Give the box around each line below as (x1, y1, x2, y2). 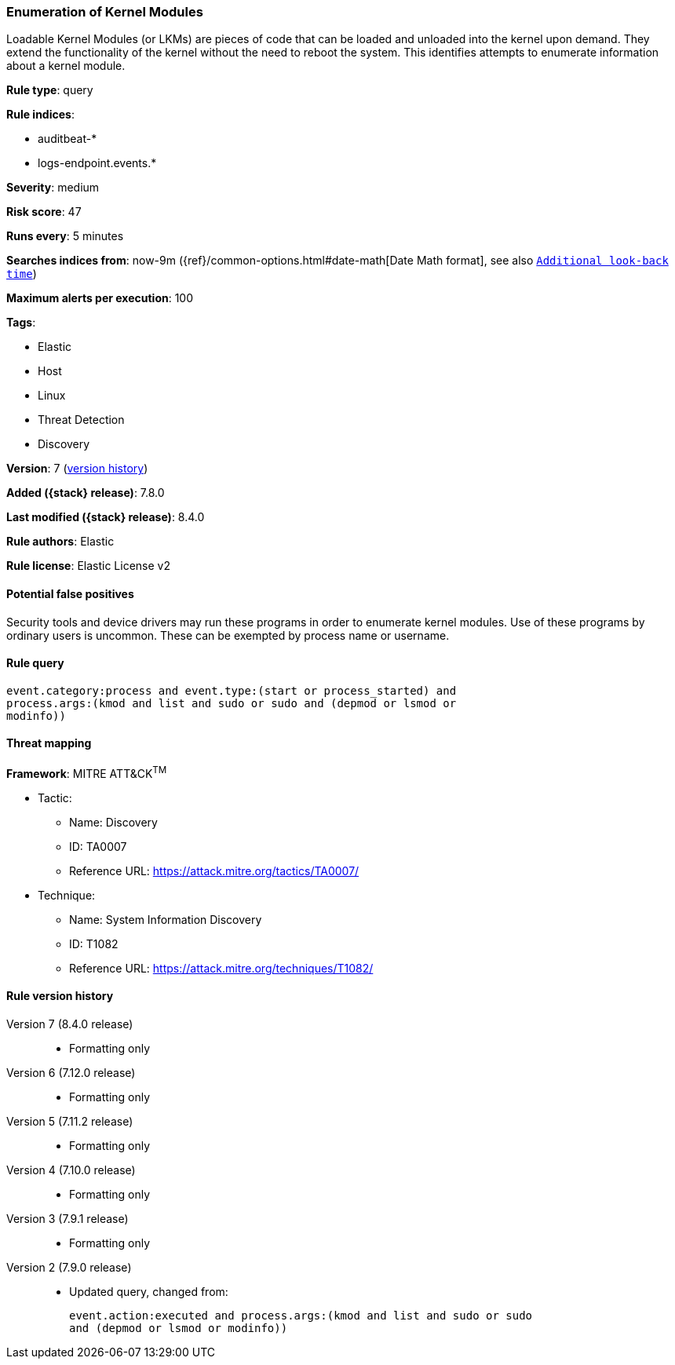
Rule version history (6, 989, 114, 1003)
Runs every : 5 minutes (6, 229, 124, 243)
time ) (6, 267, 37, 281)
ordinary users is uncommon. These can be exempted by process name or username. (6, 628, 450, 642)
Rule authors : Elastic (6, 535, 115, 549)
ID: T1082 (69, 936, 119, 951)
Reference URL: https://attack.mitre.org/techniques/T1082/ (69, 961, 374, 975)
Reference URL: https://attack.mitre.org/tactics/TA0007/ (69, 863, 359, 878)
